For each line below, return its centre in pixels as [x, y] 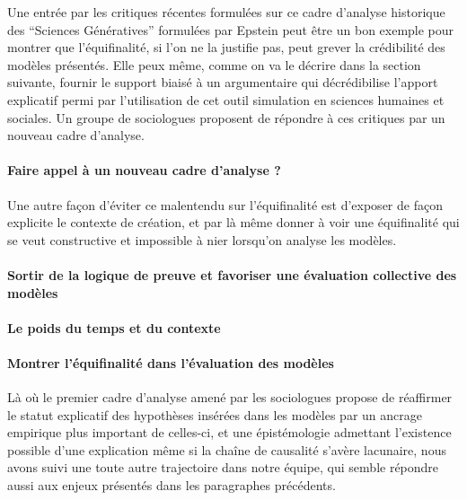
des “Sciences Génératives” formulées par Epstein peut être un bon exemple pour [231, 29]
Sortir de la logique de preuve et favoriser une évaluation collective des [232, 274]
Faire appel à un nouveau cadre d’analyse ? [144, 170]
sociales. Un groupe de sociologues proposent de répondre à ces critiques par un [226, 117]
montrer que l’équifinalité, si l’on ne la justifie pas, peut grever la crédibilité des [226, 47]
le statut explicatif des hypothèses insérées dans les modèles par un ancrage [215, 414]
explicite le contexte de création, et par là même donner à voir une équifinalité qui [233, 222]
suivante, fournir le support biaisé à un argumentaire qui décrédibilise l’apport [223, 82]
